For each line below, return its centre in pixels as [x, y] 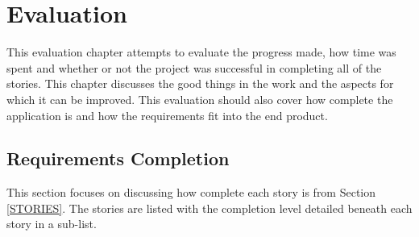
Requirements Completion [118, 158]
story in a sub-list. [52, 224]
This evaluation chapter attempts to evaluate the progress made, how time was [201, 52]
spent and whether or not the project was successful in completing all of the [194, 67]
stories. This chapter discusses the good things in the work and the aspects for [200, 83]
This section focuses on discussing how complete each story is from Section [191, 192]
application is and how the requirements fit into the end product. [167, 115]
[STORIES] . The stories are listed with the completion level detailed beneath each [209, 208]
